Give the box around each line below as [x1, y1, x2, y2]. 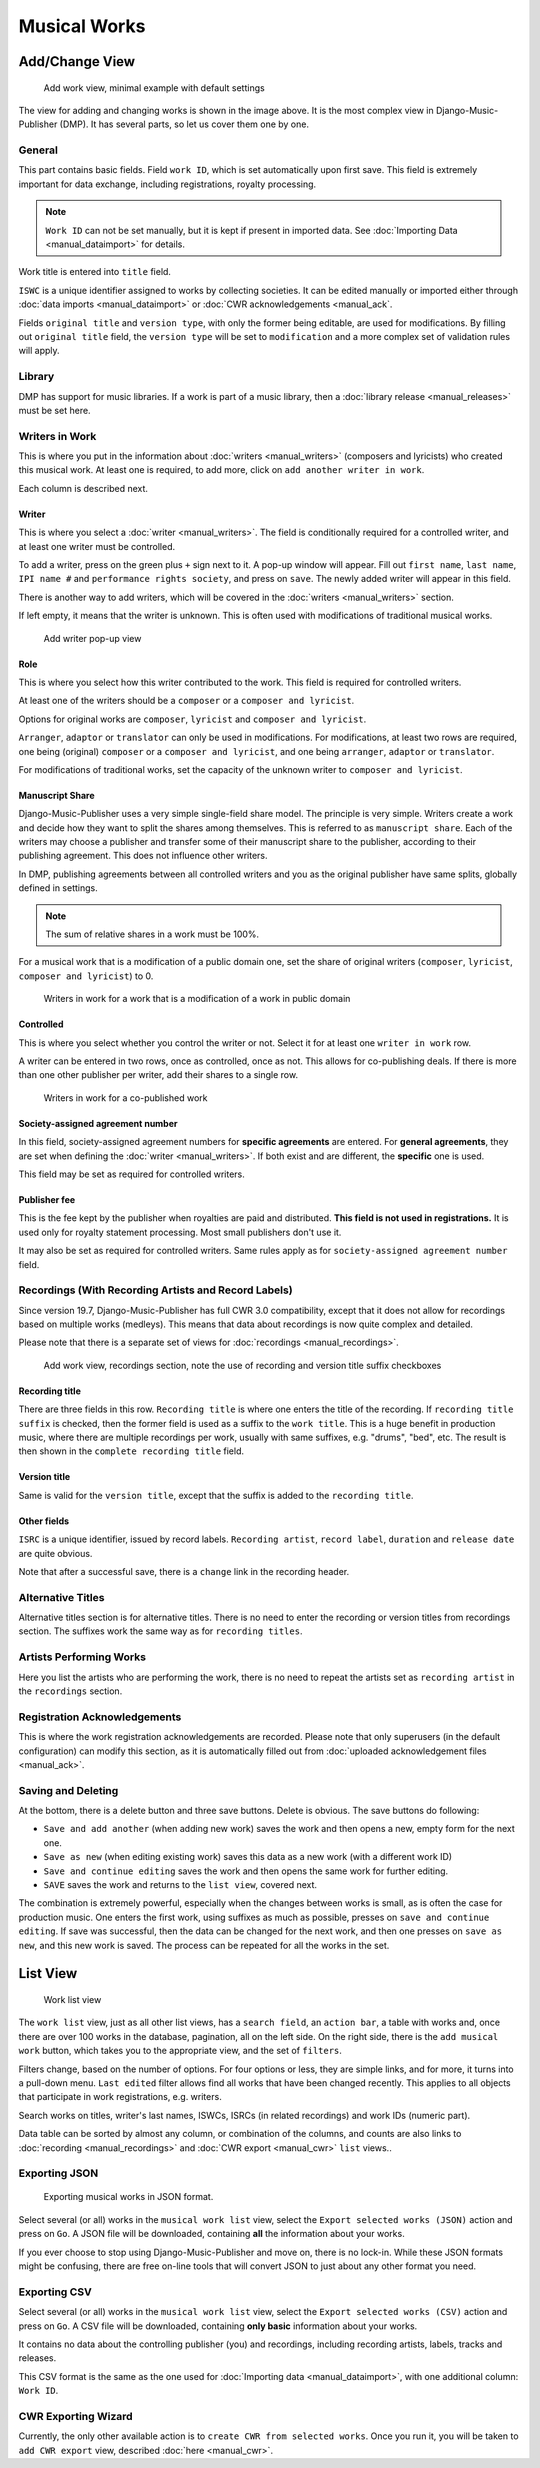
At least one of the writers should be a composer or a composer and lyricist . [18, 695, 355, 707]
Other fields [18, 1515, 70, 1527]
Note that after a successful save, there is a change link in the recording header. [18, 1565, 350, 1577]
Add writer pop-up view [43, 632, 142, 644]
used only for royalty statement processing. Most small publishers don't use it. [18, 1226, 342, 1238]
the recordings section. [18, 1685, 123, 1697]
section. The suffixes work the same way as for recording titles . [18, 1625, 303, 1637]
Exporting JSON [18, 2166, 99, 2180]
